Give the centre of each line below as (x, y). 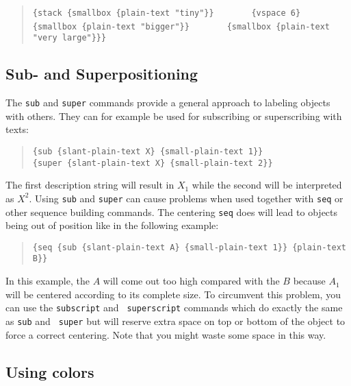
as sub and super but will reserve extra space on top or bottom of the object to (175, 321)
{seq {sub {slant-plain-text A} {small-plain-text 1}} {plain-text (189, 247)
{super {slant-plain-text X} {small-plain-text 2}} (153, 163)
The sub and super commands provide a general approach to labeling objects (168, 102)
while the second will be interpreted (267, 185)
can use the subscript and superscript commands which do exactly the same (174, 307)
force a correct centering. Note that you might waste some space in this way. (166, 334)
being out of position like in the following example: (112, 225)
